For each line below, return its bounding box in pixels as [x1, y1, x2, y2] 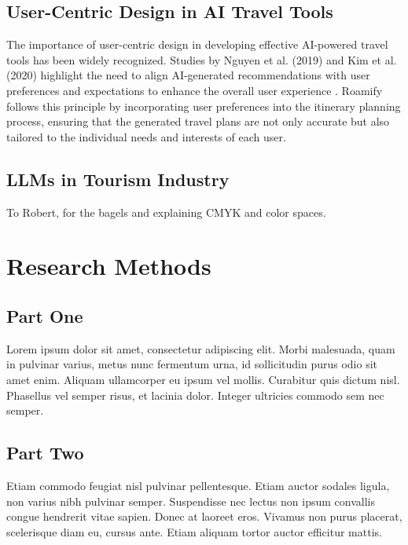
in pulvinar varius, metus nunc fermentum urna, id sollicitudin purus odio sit [6, 356, 377, 372]
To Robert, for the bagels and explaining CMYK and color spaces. [6, 203, 326, 220]
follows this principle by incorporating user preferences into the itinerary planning [6, 97, 401, 114]
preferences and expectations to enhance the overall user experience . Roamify [6, 82, 383, 98]
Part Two [6, 441, 84, 465]
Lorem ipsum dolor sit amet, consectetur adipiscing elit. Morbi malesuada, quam [6, 340, 395, 357]
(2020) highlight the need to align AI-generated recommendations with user [6, 67, 370, 83]
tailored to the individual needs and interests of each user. [6, 128, 286, 144]
